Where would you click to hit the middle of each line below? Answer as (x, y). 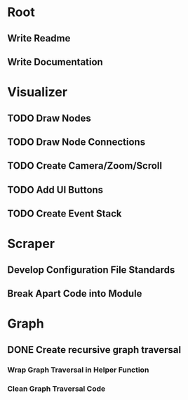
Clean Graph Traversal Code (56, 389)
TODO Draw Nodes (49, 118)
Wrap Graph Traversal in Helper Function (78, 370)
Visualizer (38, 92)
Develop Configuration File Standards (91, 270)
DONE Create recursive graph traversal (94, 350)
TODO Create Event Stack (65, 214)
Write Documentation (55, 62)
